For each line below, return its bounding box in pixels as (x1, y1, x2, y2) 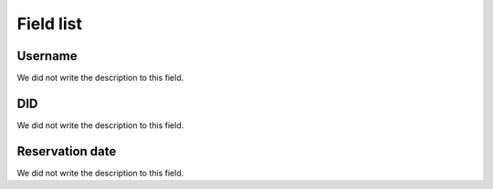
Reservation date (16, 144, 117, 159)
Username (16, 48, 78, 64)
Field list (16, 14, 82, 34)
